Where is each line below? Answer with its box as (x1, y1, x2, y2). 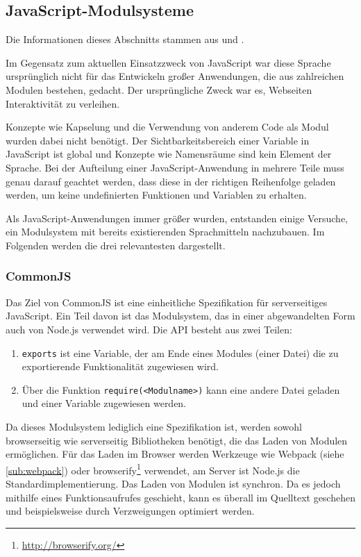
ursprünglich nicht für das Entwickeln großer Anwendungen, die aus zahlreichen (6, 69, 344, 83)
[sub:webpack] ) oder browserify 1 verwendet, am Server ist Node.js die (6, 460, 300, 477)
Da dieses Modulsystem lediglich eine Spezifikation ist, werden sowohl (6, 419, 302, 434)
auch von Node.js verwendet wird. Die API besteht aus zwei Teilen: (6, 322, 292, 336)
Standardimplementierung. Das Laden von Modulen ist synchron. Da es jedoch (6, 476, 341, 491)
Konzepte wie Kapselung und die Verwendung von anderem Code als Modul (6, 119, 329, 134)
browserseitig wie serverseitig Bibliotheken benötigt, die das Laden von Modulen (6, 433, 348, 447)
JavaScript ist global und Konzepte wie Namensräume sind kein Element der (6, 147, 332, 161)
